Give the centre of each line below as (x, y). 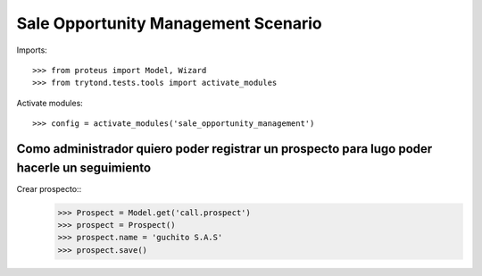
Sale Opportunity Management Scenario (169, 23)
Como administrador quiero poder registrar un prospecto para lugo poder (224, 149)
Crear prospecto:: (49, 188)
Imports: (32, 50)
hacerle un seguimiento (84, 167)
